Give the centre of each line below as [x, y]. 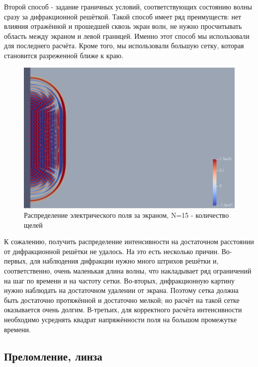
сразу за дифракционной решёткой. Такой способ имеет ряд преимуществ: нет [123, 16]
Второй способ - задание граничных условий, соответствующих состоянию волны [128, 6]
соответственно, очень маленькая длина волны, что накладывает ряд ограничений [128, 271]
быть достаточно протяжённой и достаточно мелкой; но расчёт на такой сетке [122, 300]
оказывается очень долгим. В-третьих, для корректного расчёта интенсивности [123, 310]
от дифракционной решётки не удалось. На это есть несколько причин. [112, 251]
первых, [16, 261]
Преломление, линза [53, 356]
